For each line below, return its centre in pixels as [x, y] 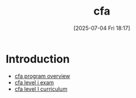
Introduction [38, 59]
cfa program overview [42, 76]
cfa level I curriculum [41, 89]
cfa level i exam [34, 82]
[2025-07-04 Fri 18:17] [102, 28]
